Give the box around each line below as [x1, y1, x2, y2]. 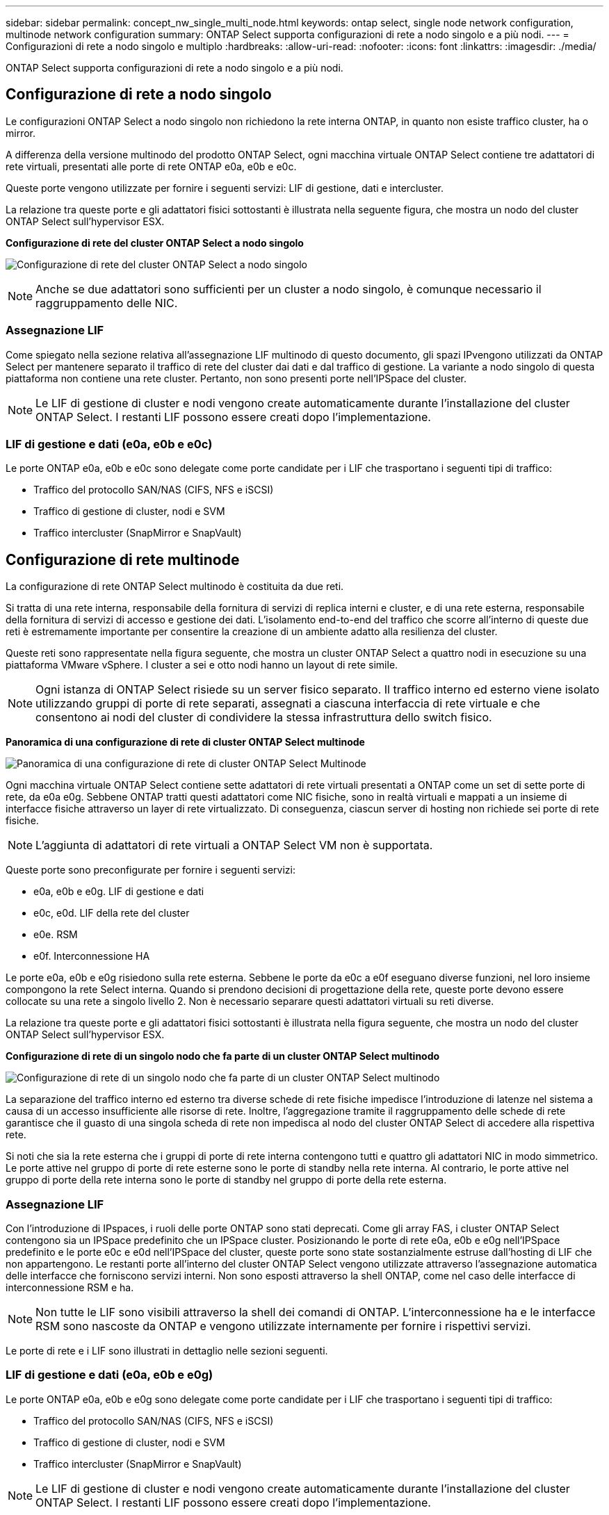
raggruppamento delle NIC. [35, 295, 178, 310]
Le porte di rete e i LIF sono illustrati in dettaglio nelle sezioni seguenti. [6, 1344, 328, 1357]
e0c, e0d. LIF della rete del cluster [33, 907, 190, 919]
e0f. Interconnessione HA [33, 950, 150, 963]
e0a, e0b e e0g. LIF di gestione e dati [33, 885, 204, 898]
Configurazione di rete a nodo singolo [6, 85, 272, 104]
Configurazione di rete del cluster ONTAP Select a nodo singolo [6, 236, 304, 249]
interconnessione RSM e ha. [6, 1281, 134, 1293]
